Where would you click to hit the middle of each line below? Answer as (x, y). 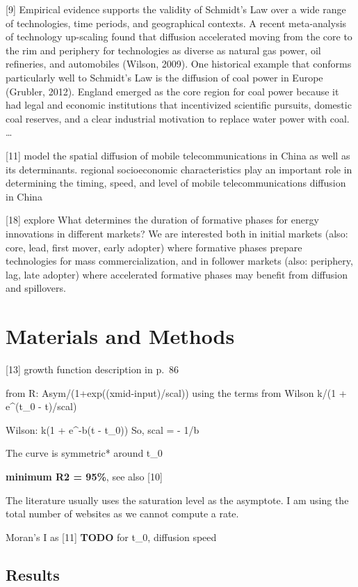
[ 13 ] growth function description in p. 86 (92, 369)
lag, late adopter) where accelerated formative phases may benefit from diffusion (177, 274)
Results (33, 574)
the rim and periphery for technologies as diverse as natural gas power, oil (163, 50)
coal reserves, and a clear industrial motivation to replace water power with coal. (178, 118)
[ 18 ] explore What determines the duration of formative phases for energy (162, 220)
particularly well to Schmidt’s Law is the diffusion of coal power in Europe (164, 77)
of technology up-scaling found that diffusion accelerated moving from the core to (179, 37)
